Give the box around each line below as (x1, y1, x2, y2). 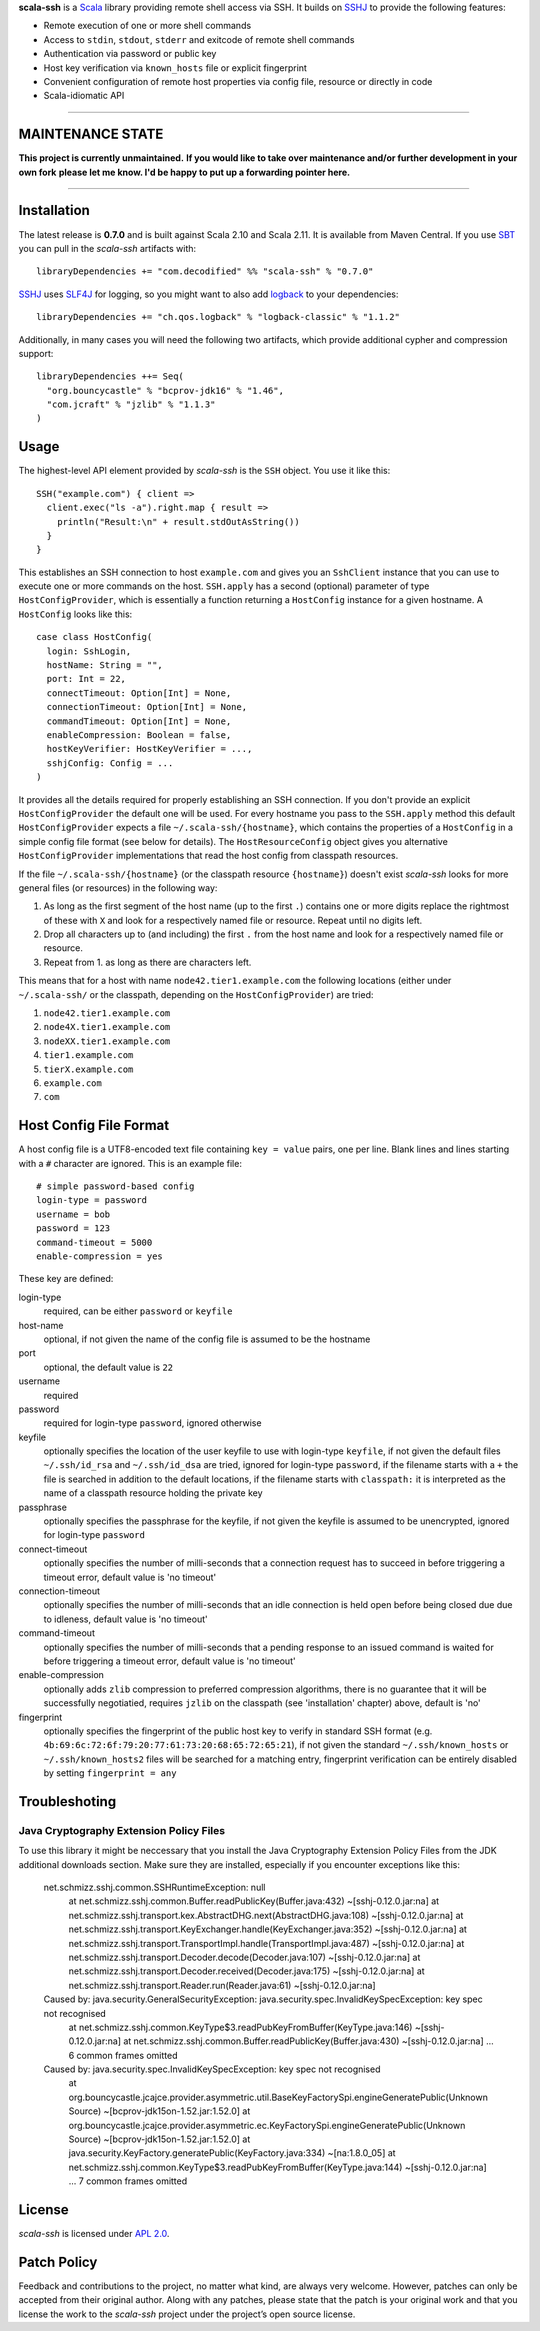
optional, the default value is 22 (43, 1361, 174, 1373)
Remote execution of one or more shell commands (43, 20, 252, 32)
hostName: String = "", (46, 660, 164, 671)
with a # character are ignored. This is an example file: (18, 1157, 242, 1169)
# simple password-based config (36, 1181, 195, 1192)
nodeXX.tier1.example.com (43, 1035, 171, 1047)
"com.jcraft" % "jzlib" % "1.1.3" (46, 399, 216, 410)
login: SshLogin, (46, 645, 132, 657)
